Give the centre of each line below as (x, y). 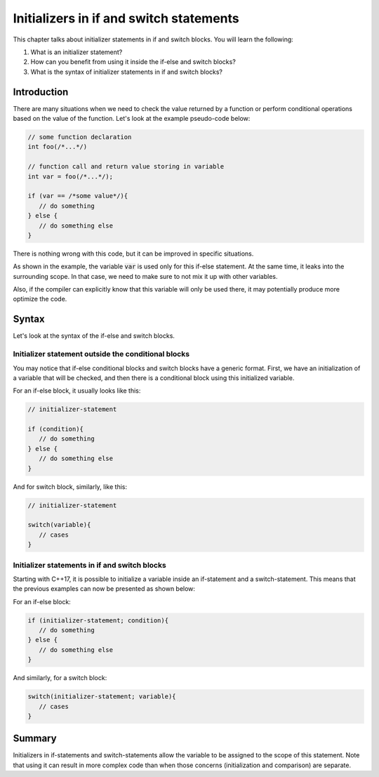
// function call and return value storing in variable (126, 166)
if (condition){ (56, 429)
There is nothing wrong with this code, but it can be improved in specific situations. (133, 254)
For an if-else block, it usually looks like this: (77, 391)
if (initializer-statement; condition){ (98, 620)
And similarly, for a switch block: (60, 678)
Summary (35, 739)
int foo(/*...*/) (58, 147)
